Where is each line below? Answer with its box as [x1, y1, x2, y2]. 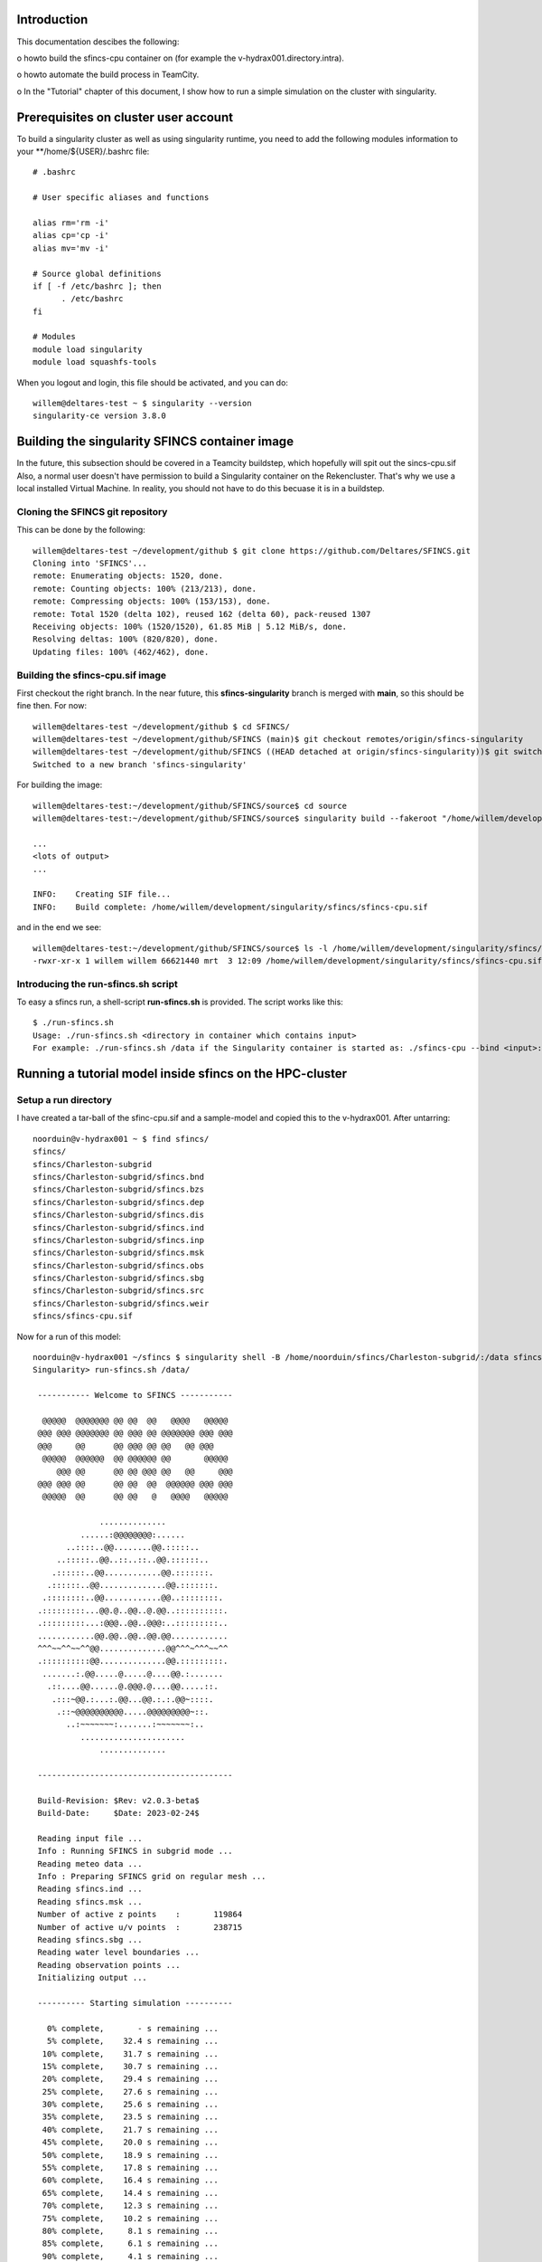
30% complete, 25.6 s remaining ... [42, 2099, 219, 2110]
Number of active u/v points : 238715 [37, 1922, 243, 1932]
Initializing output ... [37, 1972, 148, 1983]
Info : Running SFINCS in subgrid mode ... [37, 1846, 234, 1857]
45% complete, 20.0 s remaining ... [42, 2137, 219, 2148]
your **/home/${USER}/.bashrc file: [16, 146, 150, 157]
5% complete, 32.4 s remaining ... [46, 2036, 219, 2047]
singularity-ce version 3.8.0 [33, 411, 167, 421]
